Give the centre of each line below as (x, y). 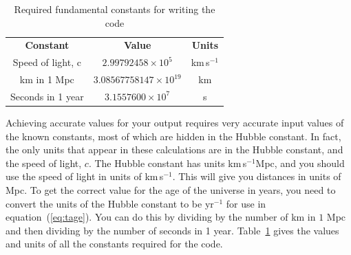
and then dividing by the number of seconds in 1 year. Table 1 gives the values (172, 230)
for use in (246, 203)
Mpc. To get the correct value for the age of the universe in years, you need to (171, 190)
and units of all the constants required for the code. (114, 244)
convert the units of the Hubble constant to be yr (110, 203)
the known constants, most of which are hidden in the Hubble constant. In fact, (173, 136)
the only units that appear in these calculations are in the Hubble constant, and (174, 149)
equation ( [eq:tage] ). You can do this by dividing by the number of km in (161, 217)
